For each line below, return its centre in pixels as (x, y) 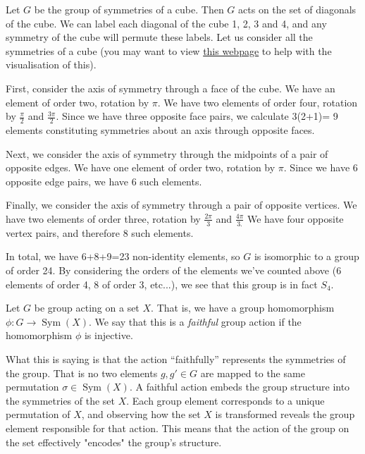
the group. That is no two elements (82, 373)
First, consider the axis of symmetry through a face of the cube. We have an (171, 88)
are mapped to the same (253, 373)
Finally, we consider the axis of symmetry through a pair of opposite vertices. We (181, 205)
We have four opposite (295, 218)
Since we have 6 (324, 167)
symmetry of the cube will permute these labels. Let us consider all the (159, 37)
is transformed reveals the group (285, 414)
